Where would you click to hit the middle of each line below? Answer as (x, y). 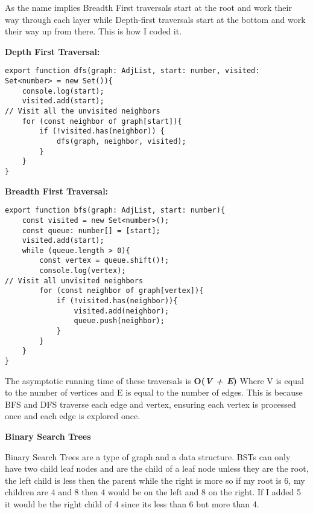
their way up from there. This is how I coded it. (93, 31)
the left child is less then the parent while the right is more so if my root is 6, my (155, 480)
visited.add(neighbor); (122, 311)
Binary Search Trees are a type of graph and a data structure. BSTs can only (148, 456)
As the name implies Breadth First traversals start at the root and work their (148, 7)
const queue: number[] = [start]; (91, 230)
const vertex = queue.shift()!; (104, 261)
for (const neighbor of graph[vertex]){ (122, 291)
